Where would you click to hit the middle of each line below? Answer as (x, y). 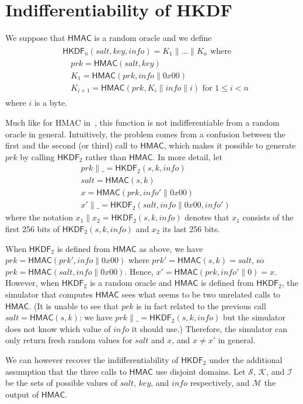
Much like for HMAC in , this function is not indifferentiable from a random (142, 122)
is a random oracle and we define (153, 38)
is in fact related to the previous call (201, 305)
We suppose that (35, 38)
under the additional (246, 359)
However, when (32, 283)
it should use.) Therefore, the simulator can (210, 328)
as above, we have (171, 248)
